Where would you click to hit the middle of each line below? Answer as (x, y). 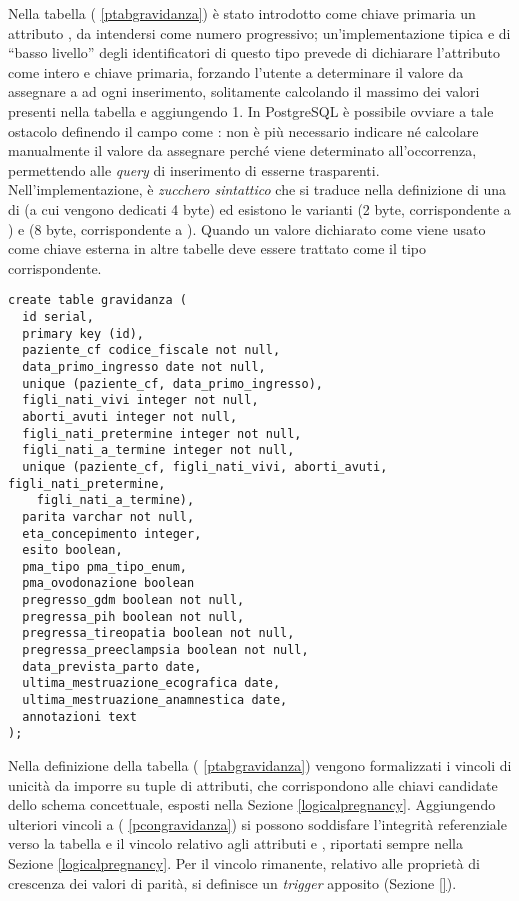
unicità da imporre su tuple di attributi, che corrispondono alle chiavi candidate (253, 784)
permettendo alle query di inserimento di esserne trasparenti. (194, 169)
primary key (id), (83, 333)
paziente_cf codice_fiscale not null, (151, 350)
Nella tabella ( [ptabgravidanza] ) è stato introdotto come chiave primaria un (242, 13)
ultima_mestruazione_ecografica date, (151, 683)
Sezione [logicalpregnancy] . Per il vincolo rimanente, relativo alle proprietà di (244, 863)
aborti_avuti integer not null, (130, 416)
